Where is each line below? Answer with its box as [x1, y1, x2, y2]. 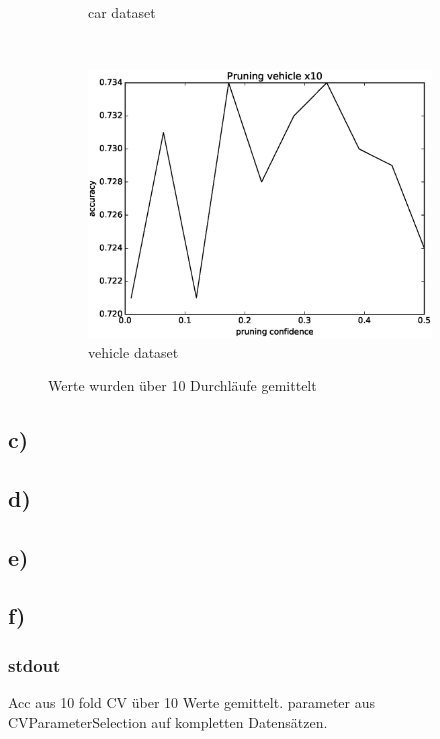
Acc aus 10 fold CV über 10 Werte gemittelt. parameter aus [8, 692, 375, 713]
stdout [8, 652, 61, 677]
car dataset [88, 2, 156, 22]
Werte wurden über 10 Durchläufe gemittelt [48, 375, 317, 396]
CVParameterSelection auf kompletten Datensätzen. [8, 711, 328, 732]
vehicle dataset [88, 341, 179, 362]
